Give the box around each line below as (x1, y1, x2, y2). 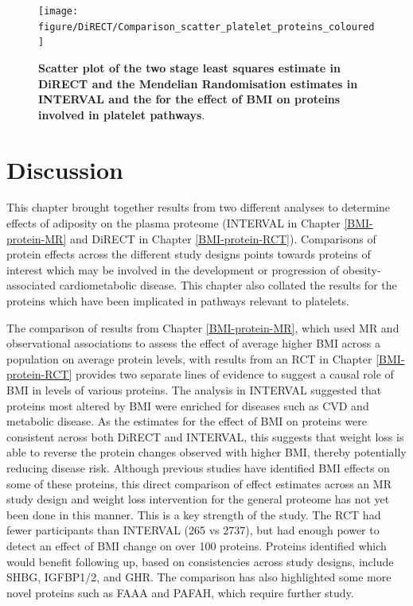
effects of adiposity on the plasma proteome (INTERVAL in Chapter (6, 215, 341, 231)
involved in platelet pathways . (38, 106, 205, 122)
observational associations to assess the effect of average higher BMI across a (6, 335, 381, 352)
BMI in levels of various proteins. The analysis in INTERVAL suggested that (6, 382, 382, 398)
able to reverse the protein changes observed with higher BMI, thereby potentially (6, 444, 407, 460)
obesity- (342, 261, 381, 278)
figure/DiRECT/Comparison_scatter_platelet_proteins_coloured (38, 21, 375, 33)
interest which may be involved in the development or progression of (6, 261, 340, 278)
